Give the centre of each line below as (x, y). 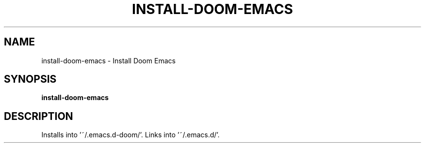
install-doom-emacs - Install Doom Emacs (108, 60)
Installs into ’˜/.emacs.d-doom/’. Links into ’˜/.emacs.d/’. (131, 135)
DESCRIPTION (39, 116)
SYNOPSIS (30, 79)
